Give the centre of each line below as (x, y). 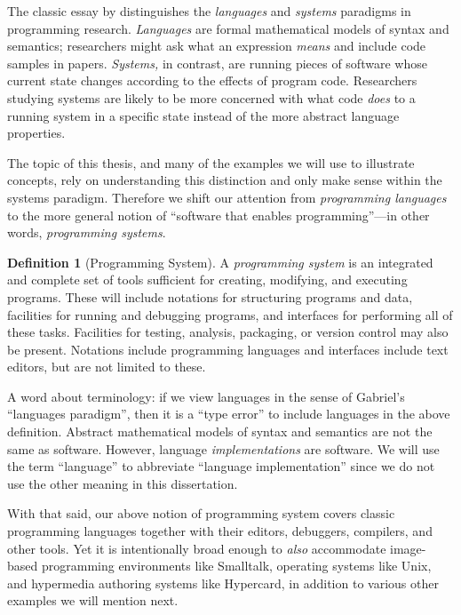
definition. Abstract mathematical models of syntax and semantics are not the (220, 431)
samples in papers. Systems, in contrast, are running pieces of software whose (217, 63)
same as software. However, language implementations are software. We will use (223, 448)
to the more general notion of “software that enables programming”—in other (219, 215)
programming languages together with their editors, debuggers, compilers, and (220, 531)
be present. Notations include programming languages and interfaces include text (228, 349)
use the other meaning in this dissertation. (123, 483)
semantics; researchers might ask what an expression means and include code (217, 46)
